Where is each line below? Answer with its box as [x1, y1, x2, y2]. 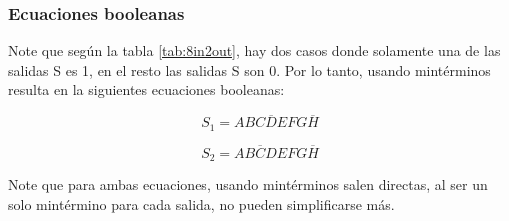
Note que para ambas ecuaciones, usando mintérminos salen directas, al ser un [8, 174, 488, 195]
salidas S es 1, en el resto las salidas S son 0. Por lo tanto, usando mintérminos [8, 59, 491, 80]
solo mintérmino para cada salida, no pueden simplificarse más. [8, 193, 395, 214]
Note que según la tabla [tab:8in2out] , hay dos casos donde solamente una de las [8, 40, 501, 61]
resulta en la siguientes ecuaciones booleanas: [8, 79, 285, 100]
